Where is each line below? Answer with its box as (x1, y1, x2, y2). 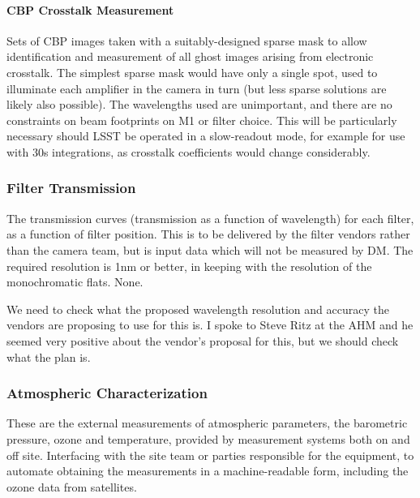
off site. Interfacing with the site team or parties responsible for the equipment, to (6, 446, 414, 463)
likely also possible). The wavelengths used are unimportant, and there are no (6, 96, 392, 113)
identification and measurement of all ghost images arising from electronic (6, 48, 374, 65)
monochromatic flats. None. (6, 273, 144, 290)
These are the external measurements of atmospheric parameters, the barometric (6, 414, 408, 431)
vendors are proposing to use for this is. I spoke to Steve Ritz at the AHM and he (6, 316, 414, 333)
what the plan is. (6, 348, 91, 365)
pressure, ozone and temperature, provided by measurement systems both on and (6, 430, 410, 447)
